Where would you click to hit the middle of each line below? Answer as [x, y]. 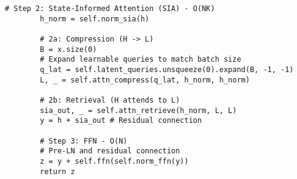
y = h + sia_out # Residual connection [121, 121]
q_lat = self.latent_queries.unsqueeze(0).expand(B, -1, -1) [167, 69]
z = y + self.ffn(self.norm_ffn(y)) [114, 161]
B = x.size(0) [68, 49]
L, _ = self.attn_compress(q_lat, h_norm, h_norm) [145, 80]
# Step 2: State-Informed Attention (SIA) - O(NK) [110, 9]
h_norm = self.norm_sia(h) [95, 19]
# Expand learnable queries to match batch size [141, 60]
